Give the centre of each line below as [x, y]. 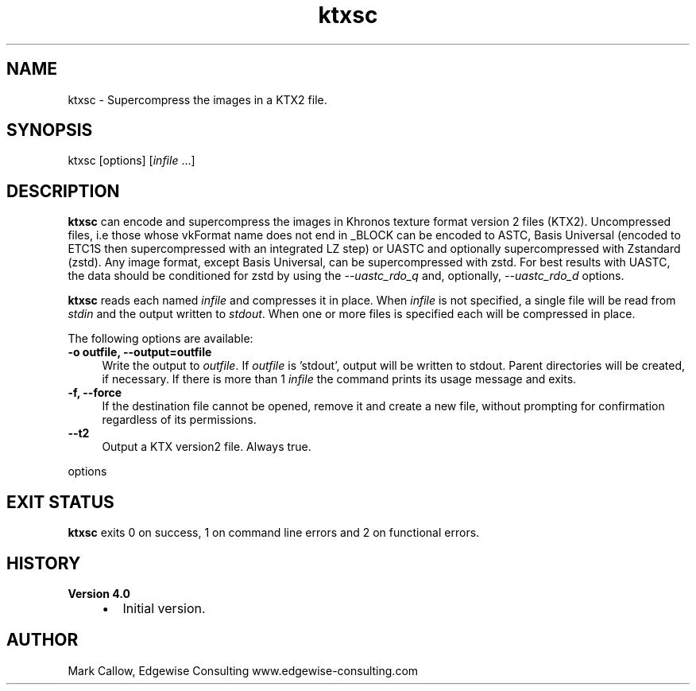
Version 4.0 [99, 593]
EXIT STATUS [60, 502]
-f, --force [95, 393]
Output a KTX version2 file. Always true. [207, 447]
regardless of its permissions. [179, 420]
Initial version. [164, 608]
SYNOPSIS [50, 130]
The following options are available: [160, 339]
